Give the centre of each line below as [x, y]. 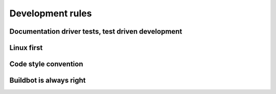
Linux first [26, 48]
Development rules [51, 13]
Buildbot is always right [48, 80]
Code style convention [46, 64]
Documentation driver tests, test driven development [96, 31]
